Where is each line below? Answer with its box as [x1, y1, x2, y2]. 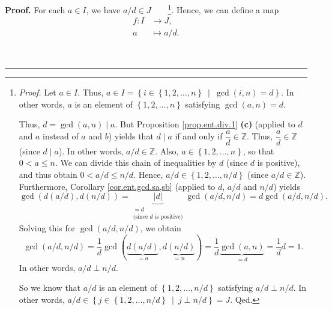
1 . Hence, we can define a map [168, 2, 279, 16]
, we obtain [140, 222, 181, 234]
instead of [43, 130, 79, 142]
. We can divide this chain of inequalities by [55, 156, 217, 169]
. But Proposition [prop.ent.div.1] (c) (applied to [115, 118, 295, 130]
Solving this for [19, 222, 76, 234]
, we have [86, 3, 121, 16]
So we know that [19, 281, 81, 294]
